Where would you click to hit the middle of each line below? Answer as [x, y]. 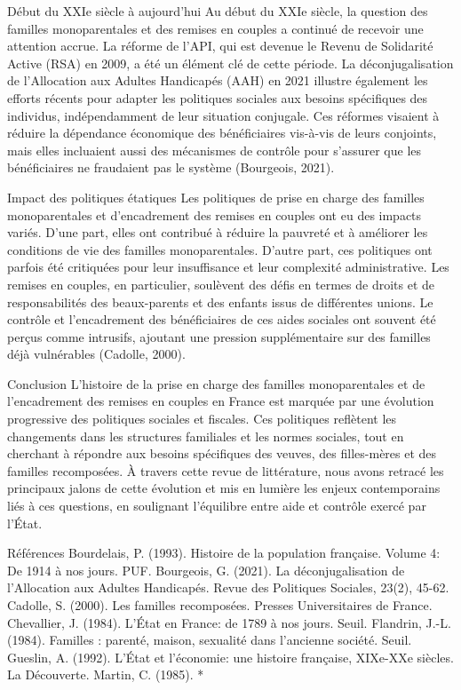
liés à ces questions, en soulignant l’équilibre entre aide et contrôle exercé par [217, 506]
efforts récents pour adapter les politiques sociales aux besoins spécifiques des [218, 97]
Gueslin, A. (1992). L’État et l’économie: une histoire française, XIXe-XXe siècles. [230, 657]
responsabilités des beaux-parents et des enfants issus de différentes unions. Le [220, 301]
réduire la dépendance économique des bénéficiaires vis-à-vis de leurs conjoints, [222, 133]
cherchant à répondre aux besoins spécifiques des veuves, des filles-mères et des [222, 453]
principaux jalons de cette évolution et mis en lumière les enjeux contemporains [224, 488]
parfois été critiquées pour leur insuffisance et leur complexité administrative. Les [228, 267]
